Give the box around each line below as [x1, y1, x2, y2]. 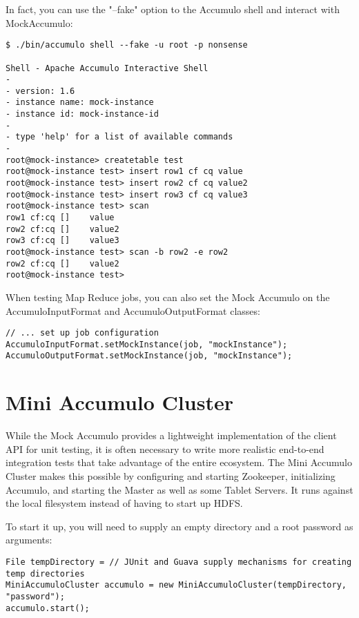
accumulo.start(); [6, 603, 90, 613]
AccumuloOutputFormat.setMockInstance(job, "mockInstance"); [6, 351, 293, 361]
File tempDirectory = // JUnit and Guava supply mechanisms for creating [6, 557, 352, 567]
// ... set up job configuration [6, 328, 159, 338]
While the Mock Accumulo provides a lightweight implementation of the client [6, 428, 337, 443]
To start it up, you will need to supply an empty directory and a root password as [6, 519, 353, 533]
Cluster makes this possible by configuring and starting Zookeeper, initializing [6, 469, 336, 483]
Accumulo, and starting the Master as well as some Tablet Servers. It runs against [6, 482, 353, 496]
